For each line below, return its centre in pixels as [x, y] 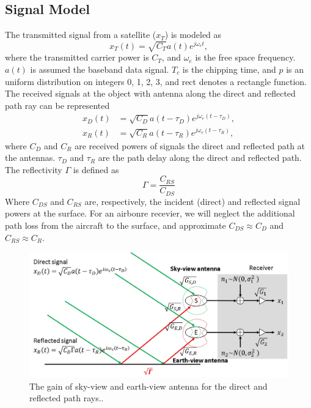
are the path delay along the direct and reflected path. [200, 158]
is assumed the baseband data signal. [100, 69]
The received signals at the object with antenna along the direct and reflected [150, 93]
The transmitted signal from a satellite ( [81, 35]
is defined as [96, 169]
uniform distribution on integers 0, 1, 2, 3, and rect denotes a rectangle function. [156, 81]
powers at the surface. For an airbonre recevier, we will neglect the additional [150, 213]
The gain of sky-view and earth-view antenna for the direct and [148, 386]
